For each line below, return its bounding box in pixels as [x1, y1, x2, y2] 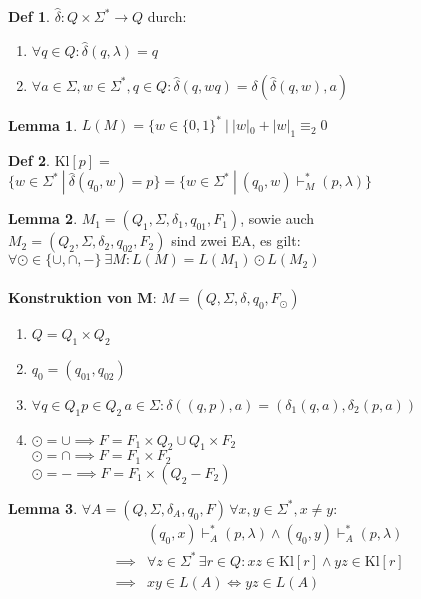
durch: [147, 6, 187, 26]
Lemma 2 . [8, 208, 78, 229]
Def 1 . [8, 6, 50, 26]
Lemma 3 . [8, 497, 78, 518]
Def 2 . [8, 149, 50, 170]
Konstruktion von [8, 287, 132, 308]
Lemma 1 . [8, 114, 78, 135]
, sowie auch [240, 208, 315, 229]
